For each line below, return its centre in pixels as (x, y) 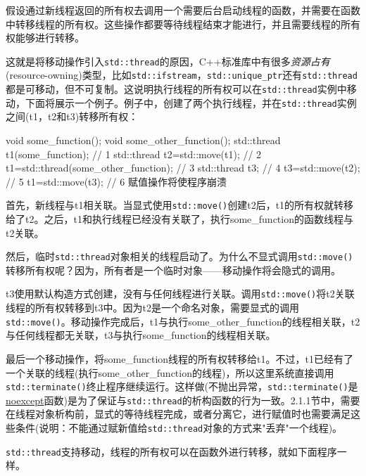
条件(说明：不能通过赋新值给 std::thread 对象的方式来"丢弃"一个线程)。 (179, 428)
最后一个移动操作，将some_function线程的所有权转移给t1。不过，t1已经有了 (179, 358)
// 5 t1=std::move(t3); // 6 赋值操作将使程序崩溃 (116, 181)
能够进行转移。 (50, 38)
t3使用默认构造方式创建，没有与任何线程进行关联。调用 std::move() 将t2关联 (180, 294)
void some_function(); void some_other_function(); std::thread (143, 140)
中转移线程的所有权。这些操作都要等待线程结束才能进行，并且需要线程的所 (178, 24)
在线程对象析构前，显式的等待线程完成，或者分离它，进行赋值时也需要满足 (178, 414)
